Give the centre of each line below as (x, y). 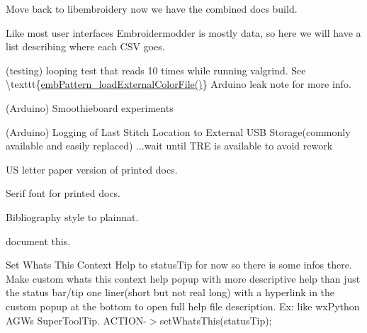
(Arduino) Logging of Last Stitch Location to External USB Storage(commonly (178, 131)
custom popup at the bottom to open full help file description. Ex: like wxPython (183, 306)
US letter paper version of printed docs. (92, 169)
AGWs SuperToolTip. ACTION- (76, 320)
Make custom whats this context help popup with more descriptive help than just (183, 278)
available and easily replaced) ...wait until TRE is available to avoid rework (169, 146)
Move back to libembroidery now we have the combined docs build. (152, 9)
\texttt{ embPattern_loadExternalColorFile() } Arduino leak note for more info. (179, 84)
